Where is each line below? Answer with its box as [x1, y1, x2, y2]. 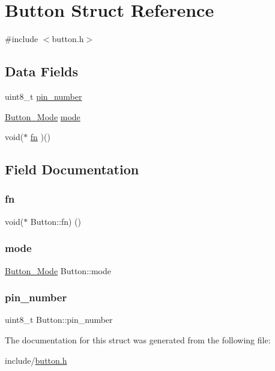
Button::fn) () [30, 215, 82, 227]
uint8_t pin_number [5, 90, 82, 102]
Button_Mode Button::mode [5, 264, 111, 277]
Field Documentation [5, 160, 139, 179]
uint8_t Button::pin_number [5, 313, 113, 326]
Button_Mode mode [5, 110, 80, 123]
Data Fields [5, 62, 79, 81]
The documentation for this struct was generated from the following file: [5, 333, 271, 346]
